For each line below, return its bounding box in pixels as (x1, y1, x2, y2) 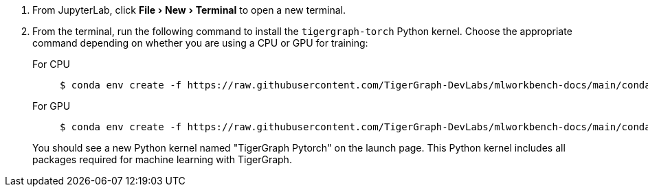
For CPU (32, 58, 70, 70)
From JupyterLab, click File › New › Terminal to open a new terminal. (32, 4, 346, 16)
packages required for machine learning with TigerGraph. (32, 154, 292, 165)
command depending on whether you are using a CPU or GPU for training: (32, 37, 368, 49)
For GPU (32, 100, 71, 112)
